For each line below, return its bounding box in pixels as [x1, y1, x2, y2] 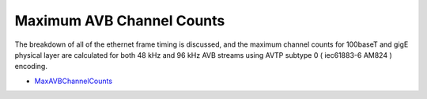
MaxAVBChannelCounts [34, 76, 113, 86]
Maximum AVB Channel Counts [14, 12, 225, 29]
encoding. [14, 62, 47, 71]
